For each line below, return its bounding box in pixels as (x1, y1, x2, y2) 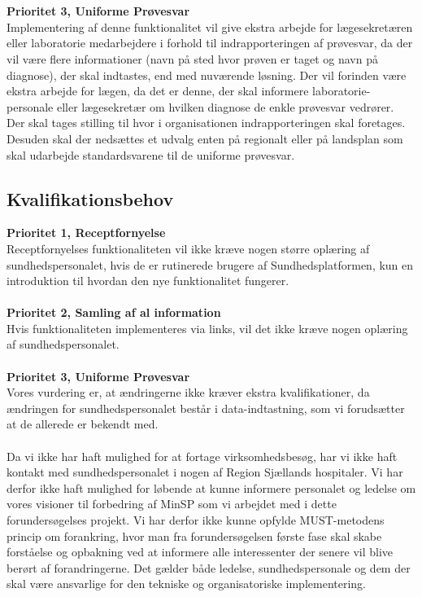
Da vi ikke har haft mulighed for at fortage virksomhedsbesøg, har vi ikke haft (7, 447, 398, 464)
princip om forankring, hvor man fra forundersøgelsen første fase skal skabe (7, 527, 382, 544)
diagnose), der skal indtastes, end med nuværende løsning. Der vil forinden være (7, 66, 407, 83)
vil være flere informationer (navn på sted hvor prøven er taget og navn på (7, 50, 378, 67)
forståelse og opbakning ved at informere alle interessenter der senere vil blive (7, 543, 394, 560)
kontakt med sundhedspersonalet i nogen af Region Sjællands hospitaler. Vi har (7, 463, 403, 481)
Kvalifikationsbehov (7, 186, 174, 211)
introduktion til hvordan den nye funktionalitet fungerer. (7, 272, 289, 289)
